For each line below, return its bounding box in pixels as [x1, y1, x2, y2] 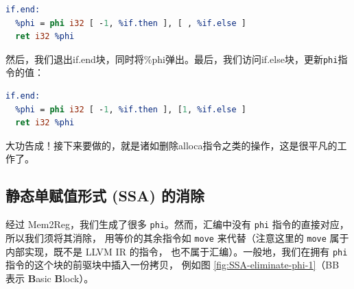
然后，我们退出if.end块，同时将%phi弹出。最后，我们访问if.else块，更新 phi [5, 51, 338, 66]
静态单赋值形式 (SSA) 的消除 [5, 185, 204, 206]
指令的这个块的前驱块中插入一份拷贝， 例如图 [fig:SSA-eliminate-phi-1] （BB [5, 257, 340, 272]
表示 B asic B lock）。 [5, 271, 94, 285]
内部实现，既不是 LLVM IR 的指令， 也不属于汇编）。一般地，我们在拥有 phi [5, 244, 348, 258]
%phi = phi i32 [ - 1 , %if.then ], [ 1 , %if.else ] [15, 104, 246, 114]
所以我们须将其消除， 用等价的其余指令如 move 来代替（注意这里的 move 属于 [5, 230, 349, 244]
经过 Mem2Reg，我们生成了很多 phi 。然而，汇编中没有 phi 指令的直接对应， [5, 217, 349, 231]
